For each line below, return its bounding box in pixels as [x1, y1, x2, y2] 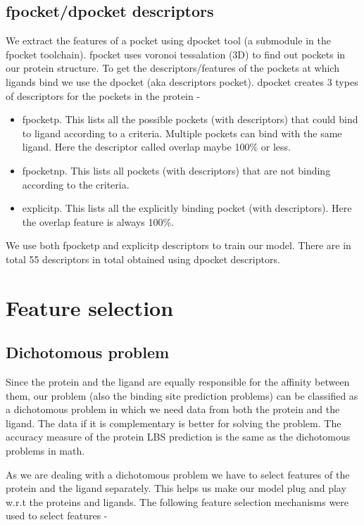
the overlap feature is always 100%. [22, 214, 175, 229]
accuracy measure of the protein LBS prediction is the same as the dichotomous [6, 429, 351, 444]
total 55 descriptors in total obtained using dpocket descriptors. [6, 251, 280, 266]
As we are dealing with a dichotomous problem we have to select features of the [6, 467, 350, 481]
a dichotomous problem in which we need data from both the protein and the [6, 402, 340, 417]
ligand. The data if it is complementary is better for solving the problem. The [6, 415, 341, 430]
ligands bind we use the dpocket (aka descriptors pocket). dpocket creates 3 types [6, 74, 358, 89]
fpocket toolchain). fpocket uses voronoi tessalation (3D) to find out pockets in [6, 46, 346, 61]
